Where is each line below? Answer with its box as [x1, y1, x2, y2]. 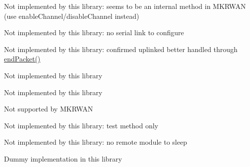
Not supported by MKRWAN [4, 104, 93, 114]
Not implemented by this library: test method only [4, 120, 158, 130]
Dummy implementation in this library [4, 153, 122, 164]
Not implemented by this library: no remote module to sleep [4, 137, 187, 147]
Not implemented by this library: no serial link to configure [4, 27, 184, 38]
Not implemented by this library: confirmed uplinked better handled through [4, 44, 238, 54]
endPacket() [4, 54, 41, 64]
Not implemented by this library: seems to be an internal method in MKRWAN [4, 1, 246, 11]
